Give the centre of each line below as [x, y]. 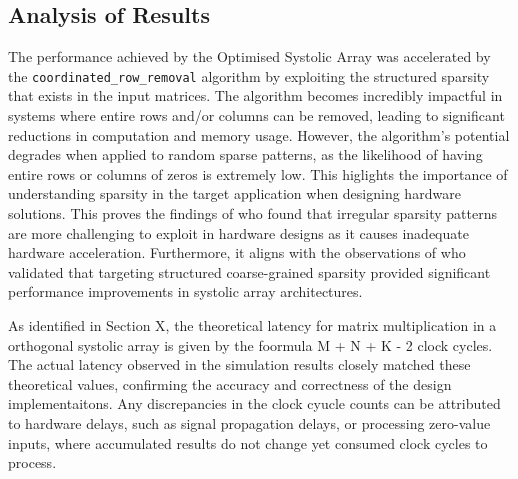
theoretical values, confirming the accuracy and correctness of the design [230, 383]
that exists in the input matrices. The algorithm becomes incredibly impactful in [255, 95]
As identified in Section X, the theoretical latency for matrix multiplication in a [252, 324]
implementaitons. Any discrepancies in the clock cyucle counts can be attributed [254, 403]
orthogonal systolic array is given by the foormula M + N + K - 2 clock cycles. [250, 344]
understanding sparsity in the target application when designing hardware [234, 193]
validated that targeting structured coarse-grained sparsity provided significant [249, 271]
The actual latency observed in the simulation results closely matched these [239, 364]
